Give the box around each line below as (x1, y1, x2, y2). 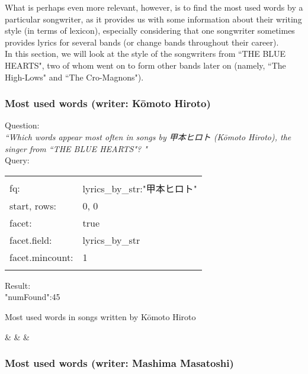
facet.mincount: (9, 250, 73, 264)
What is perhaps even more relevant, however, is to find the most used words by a (5, 1, 303, 13)
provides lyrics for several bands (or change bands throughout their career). (5, 36, 279, 48)
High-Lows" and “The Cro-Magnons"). (5, 70, 144, 83)
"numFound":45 (5, 291, 60, 303)
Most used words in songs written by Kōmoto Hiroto (5, 310, 196, 323)
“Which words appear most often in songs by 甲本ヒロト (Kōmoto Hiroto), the (5, 130, 291, 143)
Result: (5, 279, 31, 291)
